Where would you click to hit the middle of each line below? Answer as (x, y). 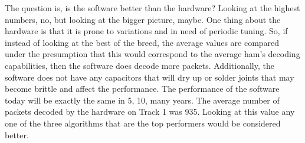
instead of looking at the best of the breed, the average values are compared (142, 42)
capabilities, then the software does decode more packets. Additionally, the (140, 65)
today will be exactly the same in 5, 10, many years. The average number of (142, 100)
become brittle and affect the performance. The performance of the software (142, 89)
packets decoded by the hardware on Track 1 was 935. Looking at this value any (150, 112)
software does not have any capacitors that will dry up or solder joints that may (150, 77)
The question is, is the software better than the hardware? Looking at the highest (152, 8)
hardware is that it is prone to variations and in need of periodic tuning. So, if (146, 31)
